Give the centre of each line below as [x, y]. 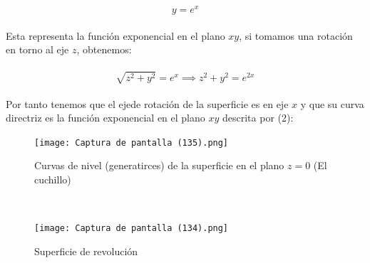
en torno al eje [37, 49]
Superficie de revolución [86, 251]
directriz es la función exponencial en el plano [106, 118]
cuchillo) [53, 179]
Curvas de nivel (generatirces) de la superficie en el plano [159, 165]
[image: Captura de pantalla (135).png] [132, 143]
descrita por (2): [258, 118]
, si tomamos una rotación [296, 35]
